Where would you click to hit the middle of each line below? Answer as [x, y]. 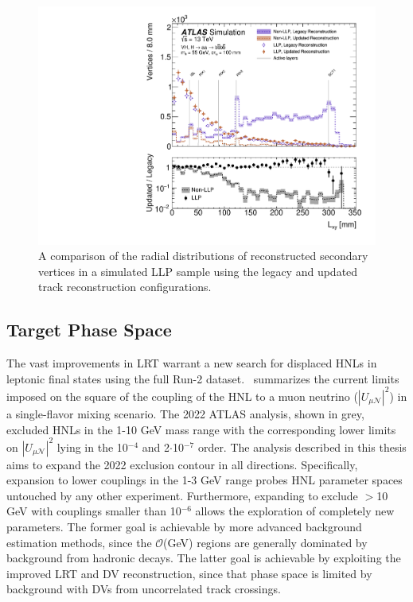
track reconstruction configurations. [125, 287]
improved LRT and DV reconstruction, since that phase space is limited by [189, 573]
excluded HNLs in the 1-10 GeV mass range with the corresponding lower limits [201, 429]
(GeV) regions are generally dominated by [265, 542]
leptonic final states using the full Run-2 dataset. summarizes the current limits [203, 378]
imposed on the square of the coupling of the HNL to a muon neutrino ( [182, 396]
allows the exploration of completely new [295, 511]
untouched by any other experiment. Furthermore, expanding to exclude [182, 495]
